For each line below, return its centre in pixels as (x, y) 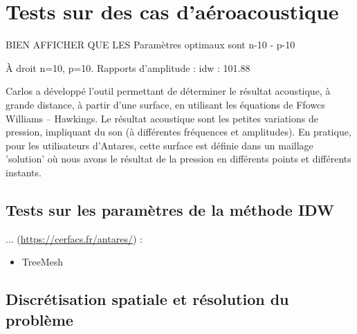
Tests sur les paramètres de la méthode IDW (170, 209)
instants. (24, 172)
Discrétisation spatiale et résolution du (147, 299)
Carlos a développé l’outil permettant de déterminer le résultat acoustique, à (168, 91)
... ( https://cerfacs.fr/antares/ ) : (74, 238)
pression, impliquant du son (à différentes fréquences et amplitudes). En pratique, (178, 132)
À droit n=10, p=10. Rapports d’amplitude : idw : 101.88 (128, 67)
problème (39, 319)
